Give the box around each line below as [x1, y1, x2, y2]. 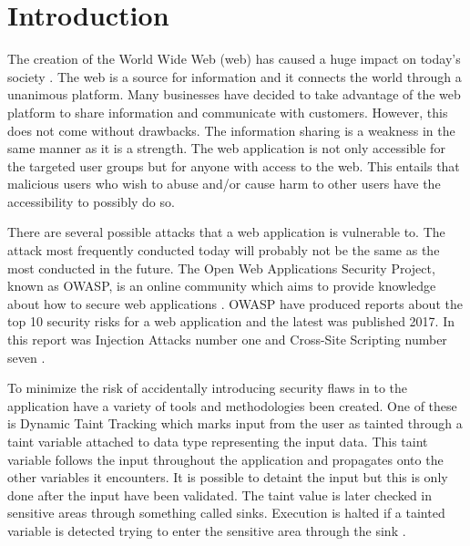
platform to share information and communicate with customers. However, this [7, 102, 448, 121]
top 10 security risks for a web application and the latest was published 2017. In [7, 312, 455, 331]
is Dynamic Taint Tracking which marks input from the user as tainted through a [7, 414, 463, 433]
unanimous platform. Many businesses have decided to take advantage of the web [7, 85, 461, 104]
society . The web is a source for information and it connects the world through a [7, 67, 462, 86]
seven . [7, 347, 46, 366]
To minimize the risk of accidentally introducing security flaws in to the [7, 378, 408, 397]
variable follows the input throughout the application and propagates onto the [7, 449, 444, 469]
